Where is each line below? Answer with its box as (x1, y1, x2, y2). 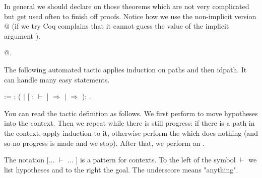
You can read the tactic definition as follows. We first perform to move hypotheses (4, 108, 258, 118)
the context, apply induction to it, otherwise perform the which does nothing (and (4, 127, 258, 138)
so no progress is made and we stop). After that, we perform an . (4, 137, 205, 148)
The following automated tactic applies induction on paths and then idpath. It (4, 64, 247, 74)
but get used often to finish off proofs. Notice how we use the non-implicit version (4, 11, 256, 21)
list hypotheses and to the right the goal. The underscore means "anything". (4, 164, 238, 174)
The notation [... (4, 154, 55, 165)
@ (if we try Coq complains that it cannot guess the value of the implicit (4, 21, 229, 31)
